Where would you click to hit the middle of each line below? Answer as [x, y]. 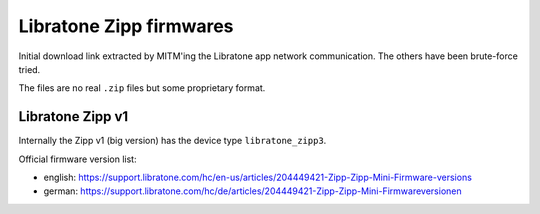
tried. [29, 69]
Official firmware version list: [77, 159]
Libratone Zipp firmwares [126, 26]
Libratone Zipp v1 [73, 116]
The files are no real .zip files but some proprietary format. [142, 88]
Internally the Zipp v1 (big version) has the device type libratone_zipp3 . [172, 141]
